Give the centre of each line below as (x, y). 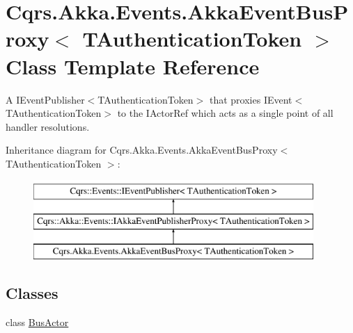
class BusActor (37, 322)
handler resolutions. (48, 126)
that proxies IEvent (251, 99)
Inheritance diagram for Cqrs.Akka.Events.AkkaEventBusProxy (142, 150)
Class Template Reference (133, 66)
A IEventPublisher (45, 99)
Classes (32, 292)
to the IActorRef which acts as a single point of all (225, 113)
